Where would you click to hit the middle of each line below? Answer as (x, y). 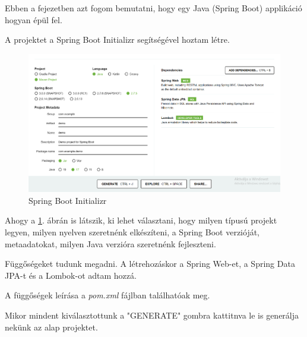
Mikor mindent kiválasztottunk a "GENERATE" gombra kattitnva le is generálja (152, 315)
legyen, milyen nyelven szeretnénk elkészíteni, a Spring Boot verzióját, (132, 232)
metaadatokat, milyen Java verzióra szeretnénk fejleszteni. (110, 243)
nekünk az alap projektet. (51, 327)
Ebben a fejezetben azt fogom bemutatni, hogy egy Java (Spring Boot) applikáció (153, 8)
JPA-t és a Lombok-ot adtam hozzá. (71, 275)
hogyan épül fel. (34, 19)
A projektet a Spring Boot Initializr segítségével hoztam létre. (117, 40)
